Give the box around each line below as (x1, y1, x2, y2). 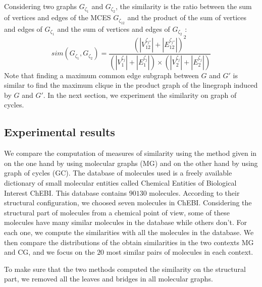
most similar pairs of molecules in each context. (106, 247, 253, 257)
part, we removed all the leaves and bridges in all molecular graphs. (4, 273, 213, 284)
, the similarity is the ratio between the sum (115, 1, 252, 11)
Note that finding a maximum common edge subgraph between (4, 70, 199, 80)
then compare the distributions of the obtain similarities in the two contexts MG (4, 237, 254, 247)
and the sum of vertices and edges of (57, 23, 170, 34)
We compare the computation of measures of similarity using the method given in (4, 148, 257, 158)
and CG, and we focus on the (4, 247, 95, 257)
